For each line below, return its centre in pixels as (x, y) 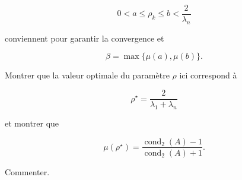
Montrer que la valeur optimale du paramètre (87, 75)
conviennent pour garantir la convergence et (85, 38)
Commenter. (27, 171)
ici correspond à (208, 75)
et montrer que (32, 123)
